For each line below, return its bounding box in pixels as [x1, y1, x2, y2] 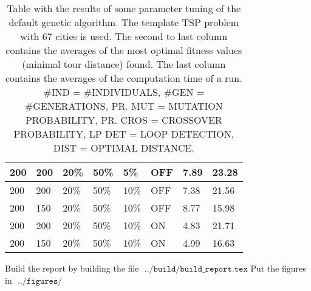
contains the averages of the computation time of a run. [5, 71, 242, 85]
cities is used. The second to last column [55, 29, 228, 43]
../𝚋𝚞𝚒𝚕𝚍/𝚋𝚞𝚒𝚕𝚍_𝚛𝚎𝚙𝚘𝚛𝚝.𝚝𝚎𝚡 [144, 265, 248, 273]
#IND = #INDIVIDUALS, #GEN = [43, 85, 205, 99]
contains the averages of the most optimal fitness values [5, 43, 242, 57]
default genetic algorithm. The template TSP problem [9, 15, 239, 29]
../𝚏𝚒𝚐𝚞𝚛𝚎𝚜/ [18, 276, 63, 286]
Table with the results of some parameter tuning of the [7, 1, 241, 15]
